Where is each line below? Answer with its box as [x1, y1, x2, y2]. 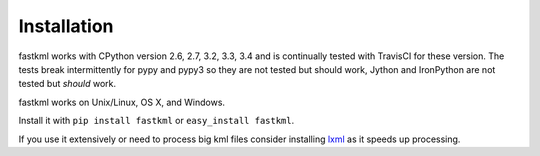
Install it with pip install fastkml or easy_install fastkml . [18, 115, 295, 127]
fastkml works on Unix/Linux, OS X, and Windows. [18, 96, 225, 108]
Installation [18, 15, 114, 37]
